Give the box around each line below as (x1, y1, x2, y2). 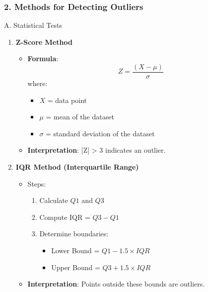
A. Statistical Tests (4, 20, 62, 30)
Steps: (27, 178, 46, 189)
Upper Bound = (51, 262, 100, 272)
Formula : (27, 53, 59, 64)
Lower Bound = (51, 245, 100, 255)
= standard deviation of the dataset (46, 128, 155, 138)
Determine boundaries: (39, 228, 109, 239)
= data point (47, 95, 87, 105)
